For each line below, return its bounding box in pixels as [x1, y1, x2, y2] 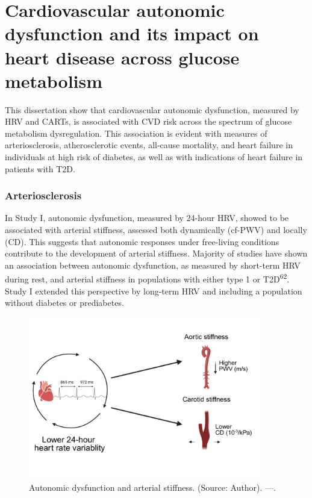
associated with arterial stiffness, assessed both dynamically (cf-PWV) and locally [5, 223, 307, 236]
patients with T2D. [5, 162, 75, 175]
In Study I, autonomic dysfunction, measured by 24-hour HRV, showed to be [5, 211, 289, 224]
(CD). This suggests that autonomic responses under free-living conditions [5, 235, 279, 247]
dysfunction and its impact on [5, 21, 259, 46]
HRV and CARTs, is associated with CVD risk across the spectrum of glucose [5, 115, 292, 128]
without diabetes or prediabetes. [5, 296, 124, 309]
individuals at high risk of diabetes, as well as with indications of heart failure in [5, 151, 303, 163]
